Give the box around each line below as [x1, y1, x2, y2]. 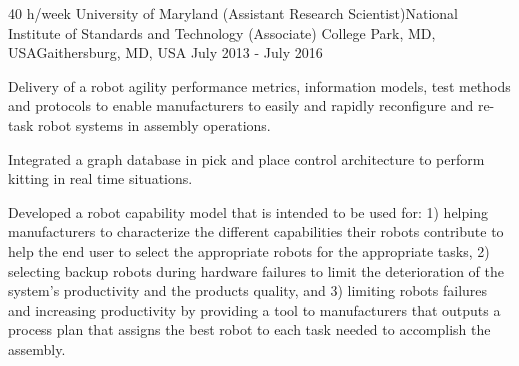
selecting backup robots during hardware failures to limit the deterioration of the [8, 260, 504, 281]
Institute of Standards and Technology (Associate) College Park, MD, [8, 22, 436, 43]
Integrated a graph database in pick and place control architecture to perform [8, 148, 485, 169]
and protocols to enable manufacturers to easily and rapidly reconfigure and [8, 95, 474, 116]
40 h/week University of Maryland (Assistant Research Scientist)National [8, 3, 458, 23]
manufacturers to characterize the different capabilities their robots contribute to [8, 221, 504, 242]
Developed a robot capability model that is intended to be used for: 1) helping [8, 201, 488, 222]
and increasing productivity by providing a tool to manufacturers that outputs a [8, 299, 501, 320]
